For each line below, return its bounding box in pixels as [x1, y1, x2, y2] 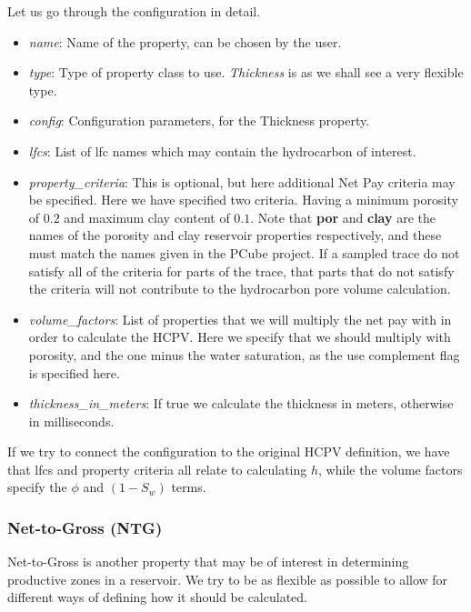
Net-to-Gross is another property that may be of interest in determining [7, 552, 409, 571]
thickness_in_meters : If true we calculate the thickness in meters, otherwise [28, 394, 454, 413]
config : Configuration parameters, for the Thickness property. [28, 111, 370, 130]
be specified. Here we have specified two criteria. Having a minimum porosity [28, 190, 458, 209]
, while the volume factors [318, 459, 463, 478]
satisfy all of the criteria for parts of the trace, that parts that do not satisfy [28, 261, 455, 280]
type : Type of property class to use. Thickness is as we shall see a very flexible [28, 63, 464, 82]
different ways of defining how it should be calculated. [7, 587, 307, 607]
